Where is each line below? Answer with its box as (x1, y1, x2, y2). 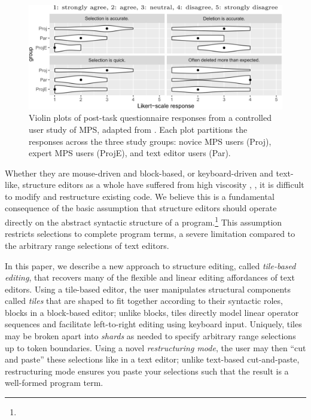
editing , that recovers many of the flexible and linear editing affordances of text (5, 271, 295, 284)
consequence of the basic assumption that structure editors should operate (5, 202, 277, 214)
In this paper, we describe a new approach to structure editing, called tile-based (5, 259, 296, 272)
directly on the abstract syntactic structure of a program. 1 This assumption (5, 214, 282, 228)
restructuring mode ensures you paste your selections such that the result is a (5, 364, 289, 377)
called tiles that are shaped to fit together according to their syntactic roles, (5, 294, 283, 307)
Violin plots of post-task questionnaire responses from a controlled (29, 111, 272, 124)
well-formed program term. (5, 376, 103, 389)
